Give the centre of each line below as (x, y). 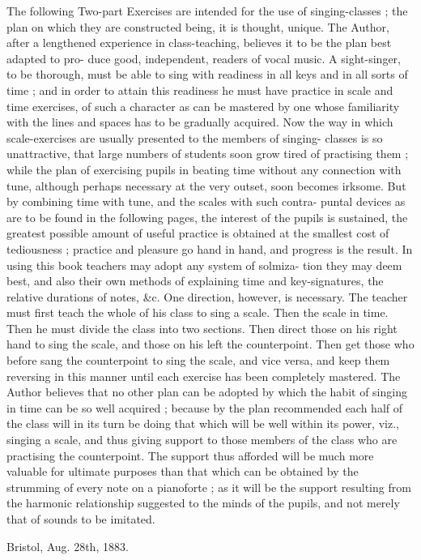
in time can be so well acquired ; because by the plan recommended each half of (205, 407)
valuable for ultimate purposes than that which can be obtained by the (183, 471)
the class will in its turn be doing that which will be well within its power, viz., (203, 423)
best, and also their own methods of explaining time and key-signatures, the (195, 281)
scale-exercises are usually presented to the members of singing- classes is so (195, 137)
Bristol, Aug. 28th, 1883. (68, 546)
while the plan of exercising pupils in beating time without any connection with (204, 169)
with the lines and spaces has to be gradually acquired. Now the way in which (200, 122)
